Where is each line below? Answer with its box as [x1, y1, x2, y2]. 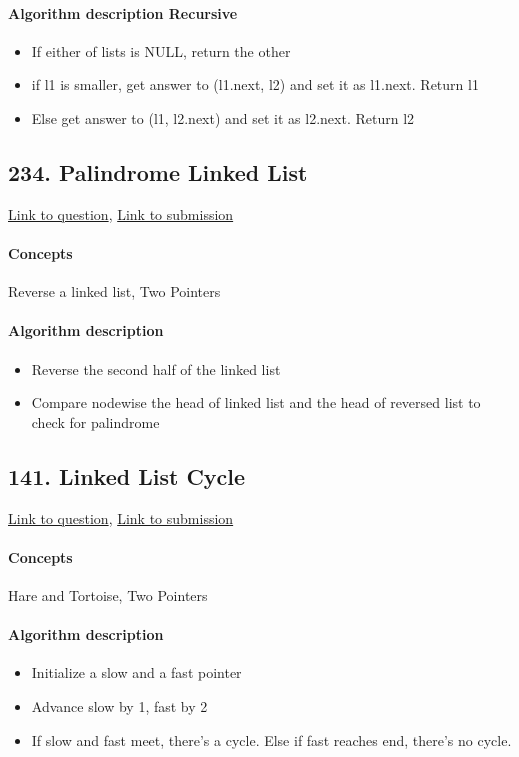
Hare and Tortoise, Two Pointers [8, 584, 208, 605]
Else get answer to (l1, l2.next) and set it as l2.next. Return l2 [31, 107, 415, 128]
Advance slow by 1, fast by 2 [31, 695, 208, 716]
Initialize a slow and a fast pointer [31, 662, 242, 683]
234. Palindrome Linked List [8, 156, 308, 187]
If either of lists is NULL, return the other [31, 40, 291, 61]
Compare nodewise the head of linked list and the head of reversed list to [31, 392, 481, 413]
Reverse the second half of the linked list [31, 358, 281, 379]
